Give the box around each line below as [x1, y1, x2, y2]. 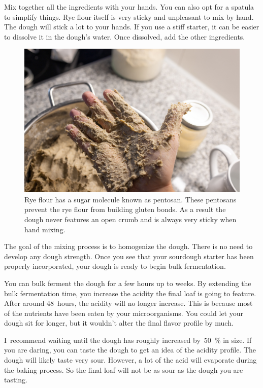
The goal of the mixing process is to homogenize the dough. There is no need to [4, 241, 253, 252]
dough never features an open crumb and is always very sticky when [24, 214, 237, 224]
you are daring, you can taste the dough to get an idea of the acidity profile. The [4, 344, 256, 355]
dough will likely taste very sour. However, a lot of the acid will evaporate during [4, 355, 257, 365]
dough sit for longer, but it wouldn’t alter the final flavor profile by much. [4, 318, 234, 328]
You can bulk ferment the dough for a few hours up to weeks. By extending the [4, 277, 251, 288]
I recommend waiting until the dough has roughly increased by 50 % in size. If [4, 334, 252, 345]
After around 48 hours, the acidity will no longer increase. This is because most [4, 298, 253, 308]
